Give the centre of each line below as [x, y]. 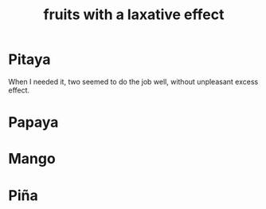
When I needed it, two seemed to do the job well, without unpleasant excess [133, 81]
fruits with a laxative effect [134, 15]
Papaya [33, 122]
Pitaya [29, 59]
